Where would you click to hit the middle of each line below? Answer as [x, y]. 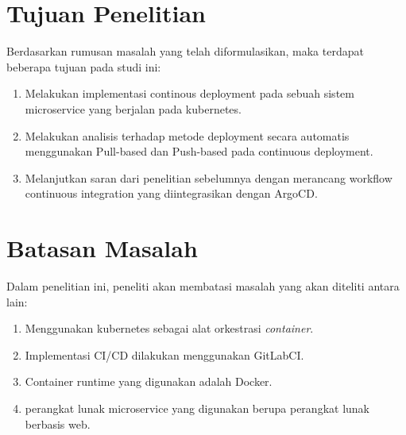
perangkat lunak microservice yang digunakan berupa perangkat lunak [197, 408]
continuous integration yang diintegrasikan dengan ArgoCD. [171, 193]
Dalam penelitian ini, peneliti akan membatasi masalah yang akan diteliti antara [203, 286]
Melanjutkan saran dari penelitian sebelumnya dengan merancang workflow [209, 177]
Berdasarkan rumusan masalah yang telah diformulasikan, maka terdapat [185, 51]
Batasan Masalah [102, 248]
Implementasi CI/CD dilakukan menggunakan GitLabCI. [164, 354]
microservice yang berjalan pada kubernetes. [133, 108]
